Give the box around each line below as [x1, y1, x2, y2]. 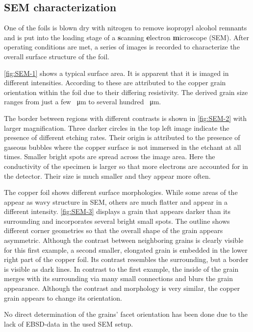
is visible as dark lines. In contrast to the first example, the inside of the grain [4, 263, 239, 274]
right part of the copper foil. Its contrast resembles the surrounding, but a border [4, 254, 249, 264]
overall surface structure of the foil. [4, 51, 109, 61]
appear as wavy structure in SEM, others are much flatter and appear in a [4, 196, 228, 207]
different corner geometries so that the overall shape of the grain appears [4, 225, 223, 236]
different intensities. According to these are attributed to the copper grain [4, 77, 226, 88]
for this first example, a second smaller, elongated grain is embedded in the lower [4, 244, 248, 255]
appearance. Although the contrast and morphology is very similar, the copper [4, 283, 240, 293]
